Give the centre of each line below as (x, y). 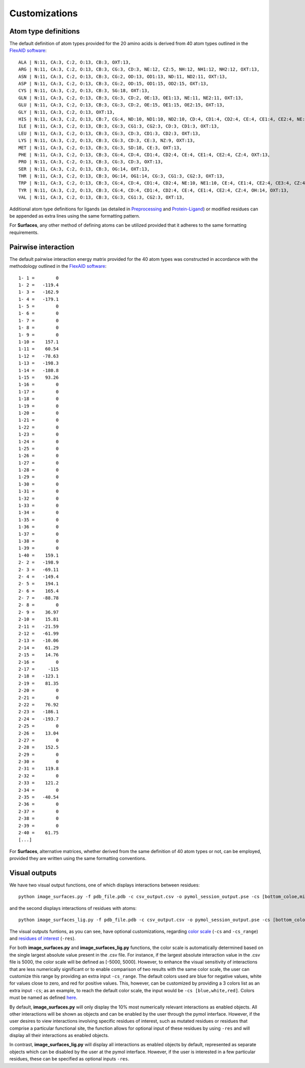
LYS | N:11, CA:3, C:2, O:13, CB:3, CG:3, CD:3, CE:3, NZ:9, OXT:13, (107, 141)
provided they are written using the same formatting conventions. (78, 859)
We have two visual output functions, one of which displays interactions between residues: (105, 885)
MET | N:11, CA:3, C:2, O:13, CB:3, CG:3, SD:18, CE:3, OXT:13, (100, 148)
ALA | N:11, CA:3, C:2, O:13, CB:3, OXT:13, (75, 62)
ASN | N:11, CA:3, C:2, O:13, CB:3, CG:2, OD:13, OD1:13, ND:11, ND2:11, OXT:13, (123, 77)
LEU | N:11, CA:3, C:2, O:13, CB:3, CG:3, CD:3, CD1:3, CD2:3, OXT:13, (110, 133)
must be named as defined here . (43, 998)
